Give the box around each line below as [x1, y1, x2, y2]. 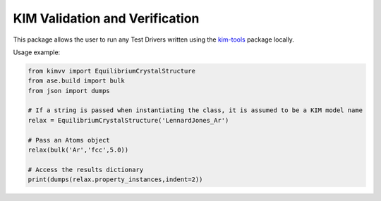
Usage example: [13, 48, 61, 56]
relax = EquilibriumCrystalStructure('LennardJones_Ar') [28, 116, 229, 124]
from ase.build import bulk [28, 77, 125, 85]
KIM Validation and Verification [13, 11, 200, 26]
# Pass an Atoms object [28, 136, 111, 144]
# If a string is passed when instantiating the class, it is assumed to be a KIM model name [28, 106, 363, 114]
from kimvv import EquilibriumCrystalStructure [28, 67, 195, 75]
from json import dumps [28, 87, 111, 95]
